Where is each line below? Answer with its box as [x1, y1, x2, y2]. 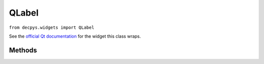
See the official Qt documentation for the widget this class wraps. [9, 33, 141, 39]
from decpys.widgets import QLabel [9, 24, 95, 30]
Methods [9, 46, 37, 54]
